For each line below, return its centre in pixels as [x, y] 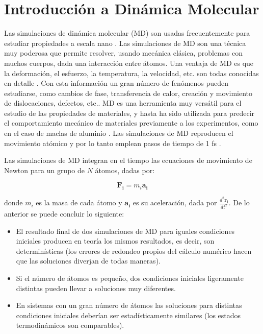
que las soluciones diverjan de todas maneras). [88, 261]
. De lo [239, 202]
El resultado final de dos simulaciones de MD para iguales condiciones [125, 231]
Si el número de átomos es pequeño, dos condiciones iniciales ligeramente [130, 278]
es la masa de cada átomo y [79, 202]
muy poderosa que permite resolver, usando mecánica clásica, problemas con [123, 53]
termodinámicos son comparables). [70, 325]
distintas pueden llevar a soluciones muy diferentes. [96, 288]
